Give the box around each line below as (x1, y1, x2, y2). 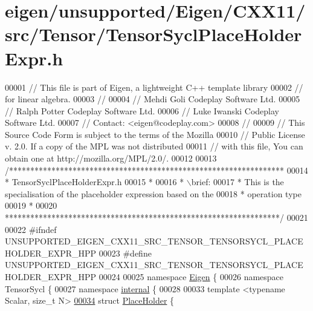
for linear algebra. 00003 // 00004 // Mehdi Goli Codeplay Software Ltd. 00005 (5, 93, 300, 105)
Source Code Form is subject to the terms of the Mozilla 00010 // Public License (5, 128, 305, 140)
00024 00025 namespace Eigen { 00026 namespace (98, 270, 284, 283)
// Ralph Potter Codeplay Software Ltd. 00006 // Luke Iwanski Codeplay (5, 104, 279, 117)
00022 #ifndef (5, 223, 57, 235)
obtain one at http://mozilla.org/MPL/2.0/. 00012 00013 (5, 152, 217, 165)
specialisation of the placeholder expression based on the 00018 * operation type (5, 187, 302, 200)
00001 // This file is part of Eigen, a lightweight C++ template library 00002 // (5, 80, 303, 93)
